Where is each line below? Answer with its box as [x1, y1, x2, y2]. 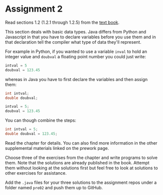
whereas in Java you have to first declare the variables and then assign [5, 76, 148, 82]
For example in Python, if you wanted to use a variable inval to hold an [5, 49, 147, 54]
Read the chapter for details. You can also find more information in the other [5, 140, 158, 146]
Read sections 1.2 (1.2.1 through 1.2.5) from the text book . [5, 19, 120, 25]
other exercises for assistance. [5, 170, 67, 176]
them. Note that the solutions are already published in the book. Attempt [5, 160, 150, 165]
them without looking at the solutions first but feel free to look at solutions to [5, 165, 158, 171]
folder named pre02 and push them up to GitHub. [5, 184, 103, 190]
